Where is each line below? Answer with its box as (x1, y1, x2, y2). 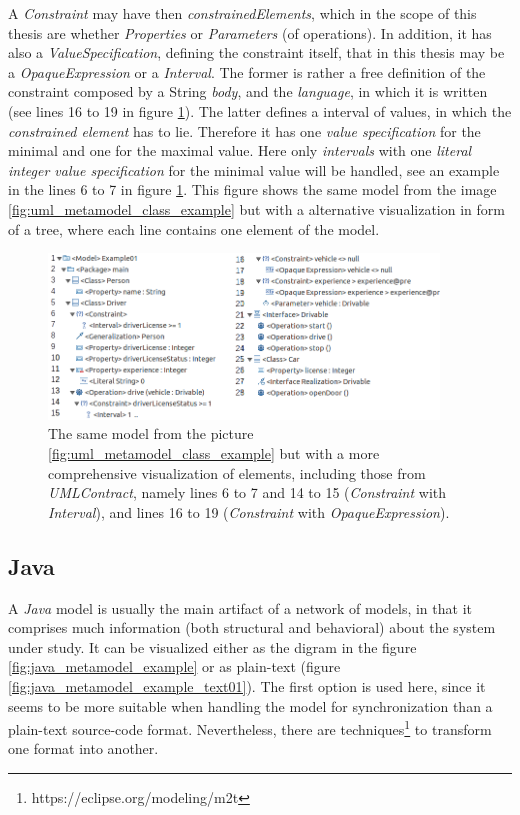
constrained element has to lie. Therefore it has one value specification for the (8, 120, 481, 141)
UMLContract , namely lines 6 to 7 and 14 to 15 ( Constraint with (48, 482, 447, 503)
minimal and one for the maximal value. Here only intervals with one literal (8, 140, 472, 161)
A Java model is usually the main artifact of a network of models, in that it (8, 597, 472, 618)
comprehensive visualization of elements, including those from (48, 462, 426, 483)
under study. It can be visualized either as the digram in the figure (8, 636, 417, 657)
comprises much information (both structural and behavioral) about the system (8, 617, 496, 638)
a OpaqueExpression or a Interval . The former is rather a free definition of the (8, 61, 486, 82)
